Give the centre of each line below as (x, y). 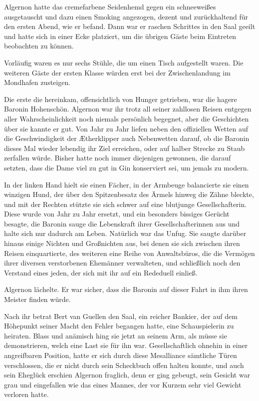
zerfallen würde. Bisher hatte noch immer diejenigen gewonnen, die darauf (118, 158)
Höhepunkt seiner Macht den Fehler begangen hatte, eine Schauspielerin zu (119, 326)
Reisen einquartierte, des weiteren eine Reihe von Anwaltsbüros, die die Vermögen (129, 253)
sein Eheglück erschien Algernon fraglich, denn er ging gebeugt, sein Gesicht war (127, 375)
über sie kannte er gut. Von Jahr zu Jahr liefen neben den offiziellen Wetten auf (126, 128)
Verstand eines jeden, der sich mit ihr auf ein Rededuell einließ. (101, 272)
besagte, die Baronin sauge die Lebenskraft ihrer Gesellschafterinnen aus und (122, 223)
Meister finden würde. (37, 299)
